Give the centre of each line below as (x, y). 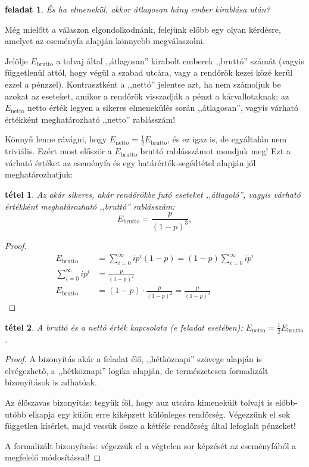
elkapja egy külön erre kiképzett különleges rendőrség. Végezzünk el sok (160, 414)
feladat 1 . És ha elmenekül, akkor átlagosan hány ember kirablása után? (138, 9)
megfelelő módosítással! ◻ (53, 457)
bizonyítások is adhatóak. (51, 382)
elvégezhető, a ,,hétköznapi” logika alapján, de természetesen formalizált (137, 370)
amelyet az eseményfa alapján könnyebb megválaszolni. (105, 41)
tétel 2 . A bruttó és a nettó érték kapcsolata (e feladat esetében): (124, 327)
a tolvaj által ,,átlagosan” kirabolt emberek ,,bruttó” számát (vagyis (180, 60)
